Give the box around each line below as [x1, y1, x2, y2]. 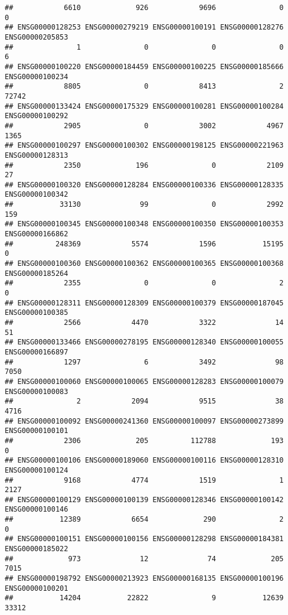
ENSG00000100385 [5, 308, 68, 317]
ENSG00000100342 [5, 190, 68, 199]
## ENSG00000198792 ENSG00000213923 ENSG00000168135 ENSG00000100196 [5, 574, 284, 583]
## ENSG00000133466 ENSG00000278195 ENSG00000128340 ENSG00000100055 [5, 338, 284, 347]
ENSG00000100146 [5, 505, 68, 514]
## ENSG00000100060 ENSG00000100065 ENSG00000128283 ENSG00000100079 [5, 377, 284, 386]
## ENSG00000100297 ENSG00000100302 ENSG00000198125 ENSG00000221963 [5, 141, 284, 150]
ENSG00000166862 [5, 230, 68, 239]
